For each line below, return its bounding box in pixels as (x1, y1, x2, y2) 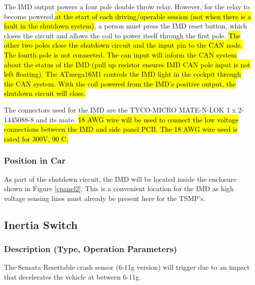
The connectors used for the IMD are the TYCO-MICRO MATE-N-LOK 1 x (4, 104, 236, 114)
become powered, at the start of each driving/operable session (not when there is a (4, 11, 251, 21)
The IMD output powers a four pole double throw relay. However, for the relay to (4, 1, 250, 11)
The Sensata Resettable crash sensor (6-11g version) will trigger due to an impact (4, 262, 250, 272)
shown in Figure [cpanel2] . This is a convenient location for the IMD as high (4, 183, 234, 194)
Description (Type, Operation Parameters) (4, 243, 177, 255)
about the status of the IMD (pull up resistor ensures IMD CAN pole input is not (4, 59, 251, 69)
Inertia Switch (4, 217, 78, 232)
